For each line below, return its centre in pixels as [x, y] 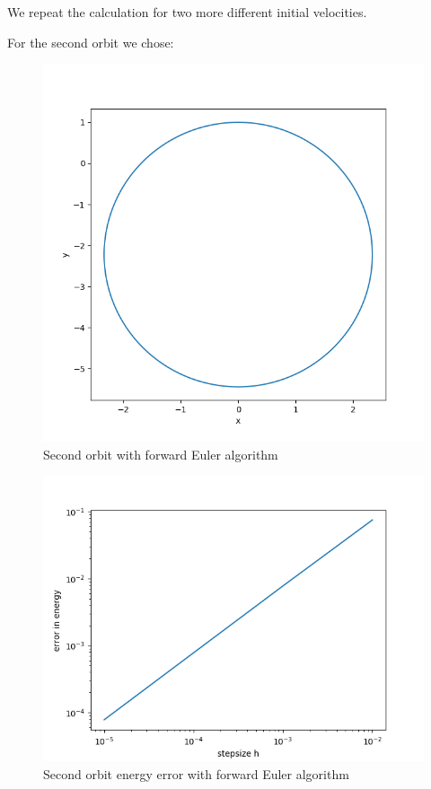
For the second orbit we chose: [91, 42]
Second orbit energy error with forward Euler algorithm [196, 773]
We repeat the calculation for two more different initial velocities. [187, 12]
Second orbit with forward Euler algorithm [161, 454]
